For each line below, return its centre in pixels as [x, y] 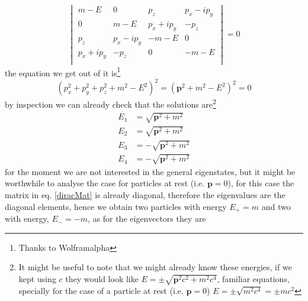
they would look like [102, 278]
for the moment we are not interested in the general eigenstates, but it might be [150, 171]
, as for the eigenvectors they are [147, 219]
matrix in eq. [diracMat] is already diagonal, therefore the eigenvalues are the [145, 195]
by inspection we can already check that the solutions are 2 [110, 103]
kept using [37, 278]
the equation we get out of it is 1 [63, 72]
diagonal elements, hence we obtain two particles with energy [116, 206]
